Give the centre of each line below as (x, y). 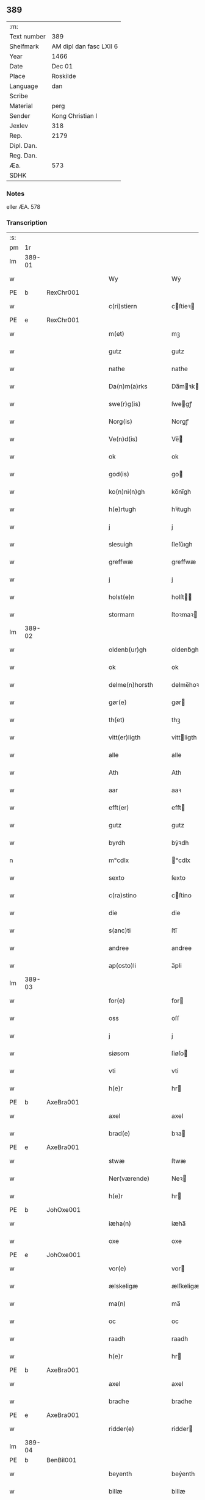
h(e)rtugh (122, 509)
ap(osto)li (122, 966)
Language (24, 86)
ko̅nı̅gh (181, 492)
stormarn (122, 615)
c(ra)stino (123, 896)
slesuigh (121, 545)
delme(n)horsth (131, 685)
